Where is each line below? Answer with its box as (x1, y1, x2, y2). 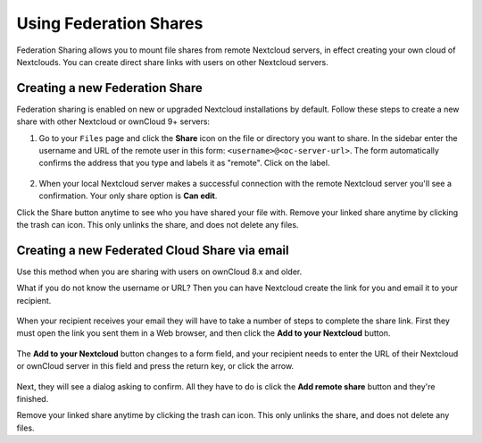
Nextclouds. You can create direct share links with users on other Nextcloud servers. (16, 56, 329, 67)
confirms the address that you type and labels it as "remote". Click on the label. (38, 157, 330, 169)
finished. (16, 394, 49, 404)
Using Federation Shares (16, 13, 204, 33)
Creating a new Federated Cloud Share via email (16, 242, 289, 258)
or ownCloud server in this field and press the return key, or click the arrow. (16, 361, 295, 372)
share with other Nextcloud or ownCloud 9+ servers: (16, 116, 210, 127)
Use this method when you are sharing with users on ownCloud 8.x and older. (16, 266, 303, 277)
